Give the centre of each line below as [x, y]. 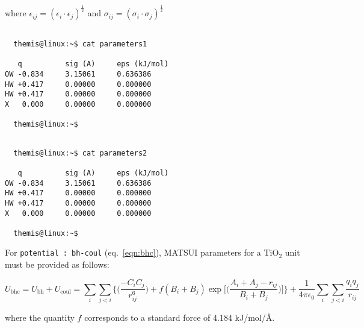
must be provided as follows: [57, 264]
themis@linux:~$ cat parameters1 [80, 44]
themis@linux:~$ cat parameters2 [80, 153]
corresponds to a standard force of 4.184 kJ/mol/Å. [180, 317]
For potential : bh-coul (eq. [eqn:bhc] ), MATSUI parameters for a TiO [142, 252]
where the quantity [40, 317]
